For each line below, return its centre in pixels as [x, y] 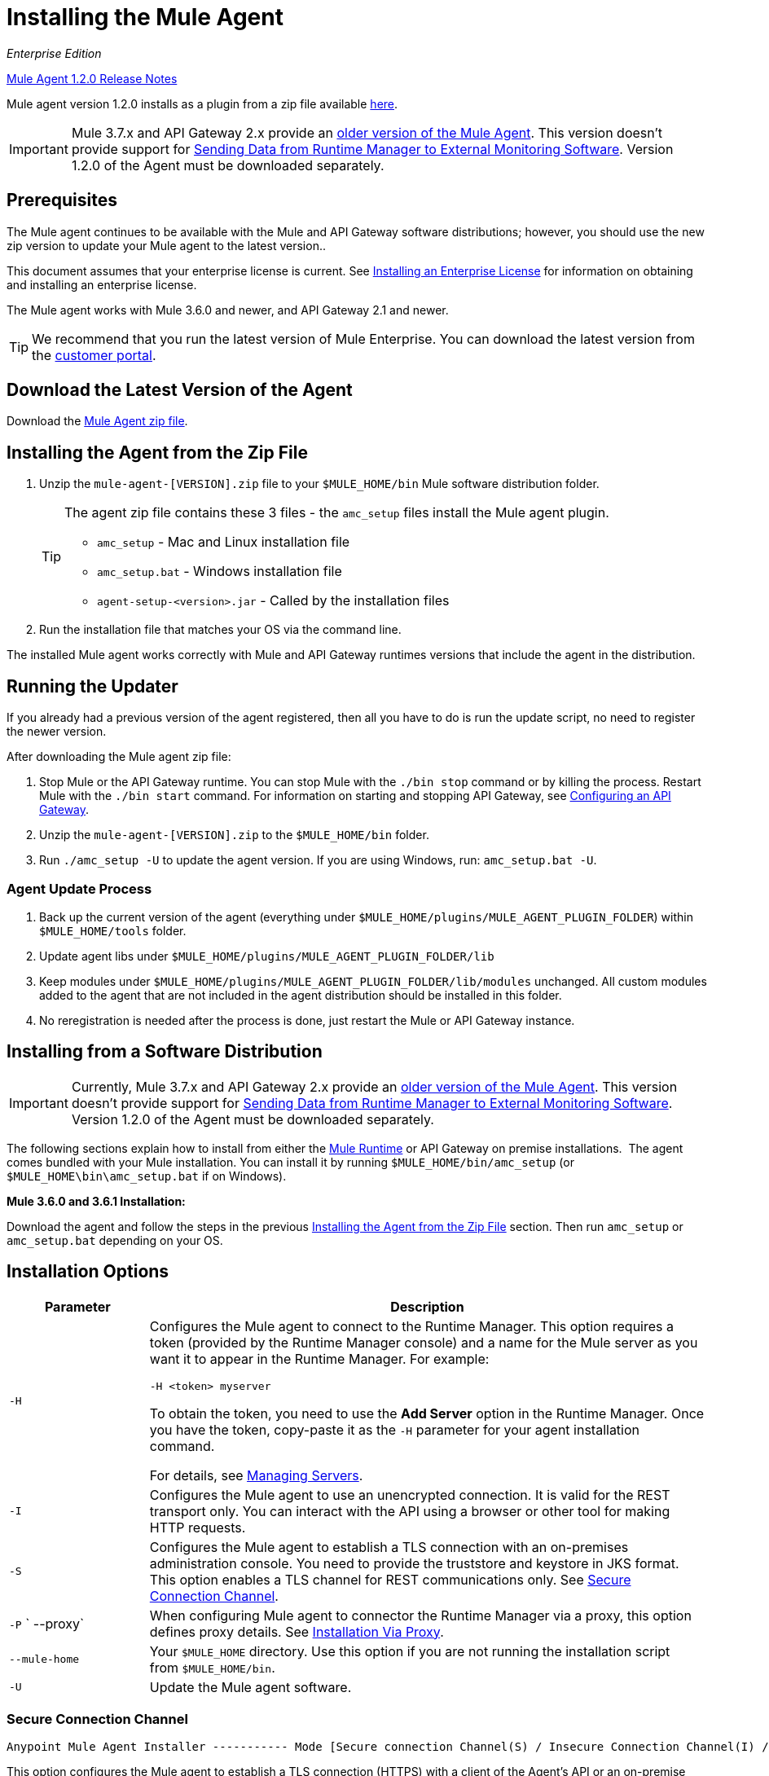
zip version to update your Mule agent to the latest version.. [166, 245]
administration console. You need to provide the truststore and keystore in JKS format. [414, 1563]
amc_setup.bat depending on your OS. [115, 1240]
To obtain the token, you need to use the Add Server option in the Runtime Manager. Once [427, 1413]
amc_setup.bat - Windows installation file [220, 571]
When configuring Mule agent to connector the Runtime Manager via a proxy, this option [420, 1615]
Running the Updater [92, 686]
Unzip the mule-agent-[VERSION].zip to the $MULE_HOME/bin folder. [234, 835]
